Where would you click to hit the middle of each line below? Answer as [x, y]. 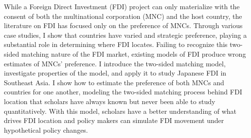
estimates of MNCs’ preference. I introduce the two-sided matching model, [115, 63]
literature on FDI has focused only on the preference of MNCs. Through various [123, 25]
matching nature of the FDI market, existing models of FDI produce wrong [134, 54]
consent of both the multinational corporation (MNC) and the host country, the [123, 16]
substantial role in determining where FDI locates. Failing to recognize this [116, 44]
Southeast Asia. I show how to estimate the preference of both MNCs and [114, 82]
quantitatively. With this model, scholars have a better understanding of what [120, 111]
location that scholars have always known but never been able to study [110, 101]
